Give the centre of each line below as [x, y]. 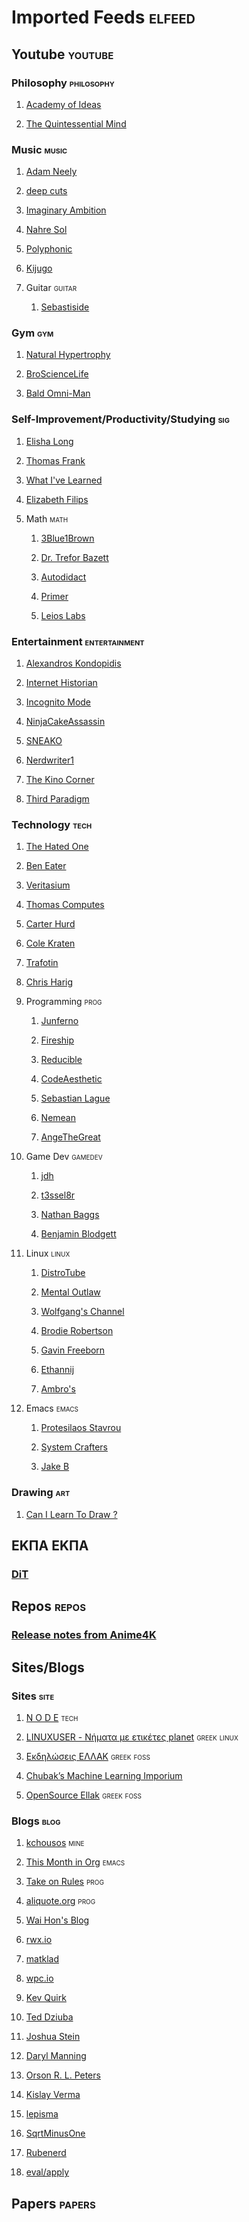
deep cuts [46, 191]
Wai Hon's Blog [57, 1920]
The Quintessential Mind [76, 123]
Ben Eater [46, 866]
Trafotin [42, 963]
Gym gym [32, 333]
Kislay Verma [53, 2095]
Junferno [59, 1021]
